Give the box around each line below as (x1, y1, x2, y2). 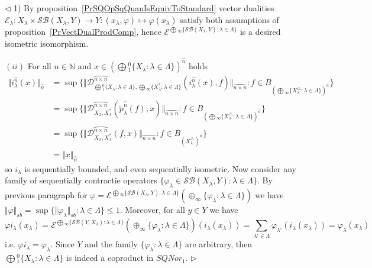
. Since (50, 238, 75, 250)
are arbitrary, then (185, 238, 252, 250)
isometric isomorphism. (5, 37, 89, 49)
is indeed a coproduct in (66, 251, 154, 264)
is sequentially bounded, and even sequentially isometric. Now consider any (24, 162, 296, 175)
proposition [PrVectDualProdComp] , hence (5, 25, 161, 38)
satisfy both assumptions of (180, 13, 279, 25)
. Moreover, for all (119, 204, 185, 216)
